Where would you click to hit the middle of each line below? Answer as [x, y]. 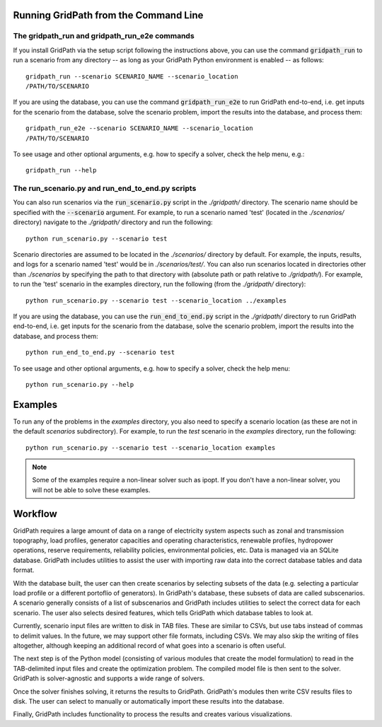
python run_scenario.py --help [80, 384]
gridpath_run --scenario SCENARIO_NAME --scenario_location [132, 76]
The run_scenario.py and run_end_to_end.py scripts [105, 189]
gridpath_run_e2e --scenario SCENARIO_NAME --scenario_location [140, 128]
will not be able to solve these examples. [91, 490]
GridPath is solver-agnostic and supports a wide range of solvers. [109, 678]
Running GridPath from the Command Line [108, 15]
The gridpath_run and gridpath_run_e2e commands [104, 36]
